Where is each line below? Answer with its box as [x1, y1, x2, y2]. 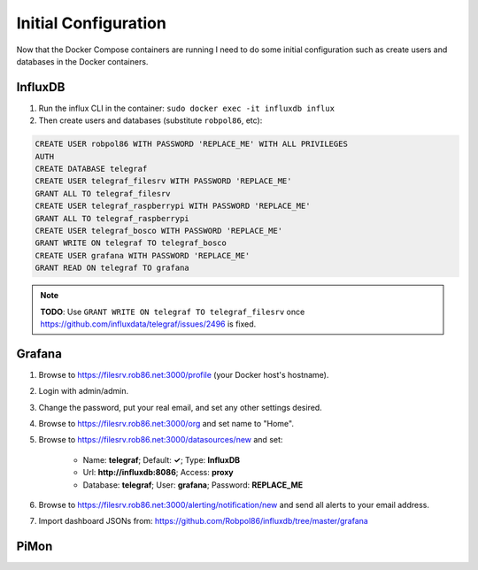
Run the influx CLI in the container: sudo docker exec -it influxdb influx [38, 103, 335, 113]
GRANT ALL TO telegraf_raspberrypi [35, 213, 189, 223]
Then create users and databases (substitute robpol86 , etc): [38, 115, 263, 126]
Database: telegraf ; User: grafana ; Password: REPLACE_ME [82, 479, 304, 490]
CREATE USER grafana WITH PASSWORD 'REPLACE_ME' [35, 250, 251, 260]
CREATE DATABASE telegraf [35, 164, 148, 173]
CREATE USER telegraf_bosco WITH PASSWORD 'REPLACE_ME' [35, 226, 283, 235]
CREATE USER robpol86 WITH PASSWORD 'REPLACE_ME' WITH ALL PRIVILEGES [35, 139, 349, 150]
